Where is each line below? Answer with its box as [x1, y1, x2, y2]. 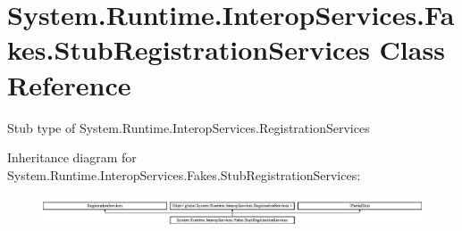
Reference [7, 66, 131, 103]
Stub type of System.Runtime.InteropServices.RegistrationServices [7, 118, 370, 136]
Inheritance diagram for [7, 148, 137, 167]
